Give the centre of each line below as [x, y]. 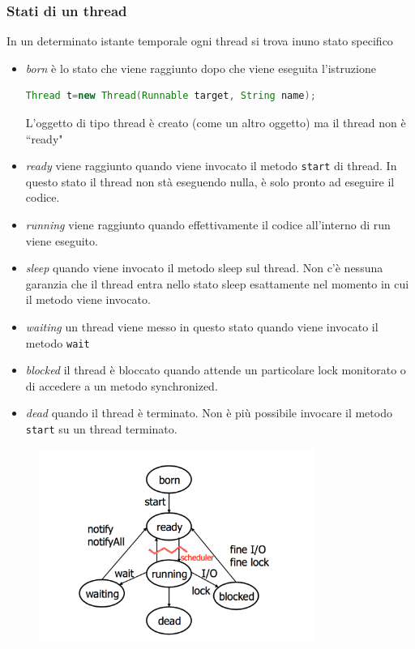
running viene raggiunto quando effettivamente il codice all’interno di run [208, 225]
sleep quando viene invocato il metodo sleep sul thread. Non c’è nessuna [204, 268]
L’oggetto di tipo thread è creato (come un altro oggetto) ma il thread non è [216, 122]
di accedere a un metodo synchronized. [122, 385]
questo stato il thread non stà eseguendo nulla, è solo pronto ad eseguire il [210, 181]
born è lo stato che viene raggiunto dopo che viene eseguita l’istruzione [201, 68]
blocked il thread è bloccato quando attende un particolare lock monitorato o [216, 370]
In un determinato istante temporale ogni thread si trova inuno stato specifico [200, 41]
